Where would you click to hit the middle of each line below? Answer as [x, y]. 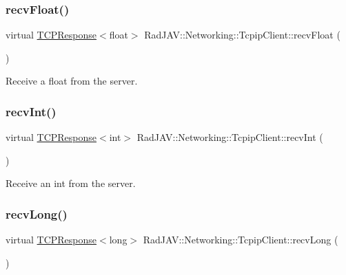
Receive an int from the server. [71, 183]
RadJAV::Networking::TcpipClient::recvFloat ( [242, 35]
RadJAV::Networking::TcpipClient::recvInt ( [230, 137]
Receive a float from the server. [72, 81]
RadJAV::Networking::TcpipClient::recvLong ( [241, 240]
